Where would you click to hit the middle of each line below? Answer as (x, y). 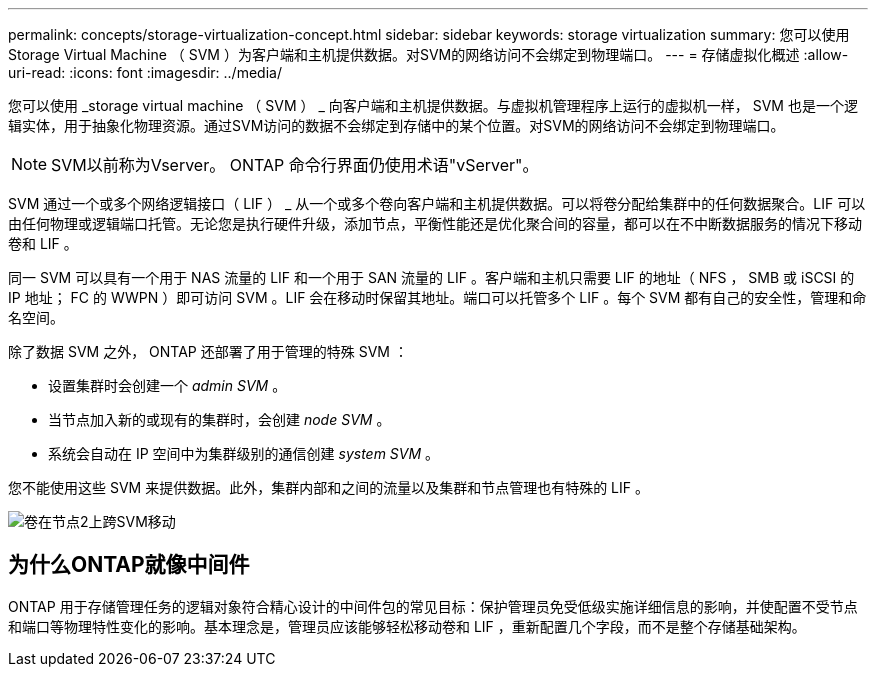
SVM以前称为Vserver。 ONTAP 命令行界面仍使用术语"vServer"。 (295, 165)
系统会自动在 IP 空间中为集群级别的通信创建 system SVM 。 (244, 453)
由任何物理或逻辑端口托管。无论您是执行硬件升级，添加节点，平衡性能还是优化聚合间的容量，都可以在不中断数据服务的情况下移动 (435, 223)
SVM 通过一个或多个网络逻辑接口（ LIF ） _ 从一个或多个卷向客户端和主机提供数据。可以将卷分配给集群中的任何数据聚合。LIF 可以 (437, 203)
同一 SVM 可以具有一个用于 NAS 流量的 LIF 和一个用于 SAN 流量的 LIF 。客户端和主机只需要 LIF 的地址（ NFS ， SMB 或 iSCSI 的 (431, 277)
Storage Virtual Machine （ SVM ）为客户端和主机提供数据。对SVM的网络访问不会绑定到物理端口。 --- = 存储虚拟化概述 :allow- (428, 54)
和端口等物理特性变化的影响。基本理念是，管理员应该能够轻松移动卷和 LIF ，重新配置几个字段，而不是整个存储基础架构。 (407, 626)
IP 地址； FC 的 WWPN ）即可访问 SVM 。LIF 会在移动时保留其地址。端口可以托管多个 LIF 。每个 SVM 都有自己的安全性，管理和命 (437, 297)
